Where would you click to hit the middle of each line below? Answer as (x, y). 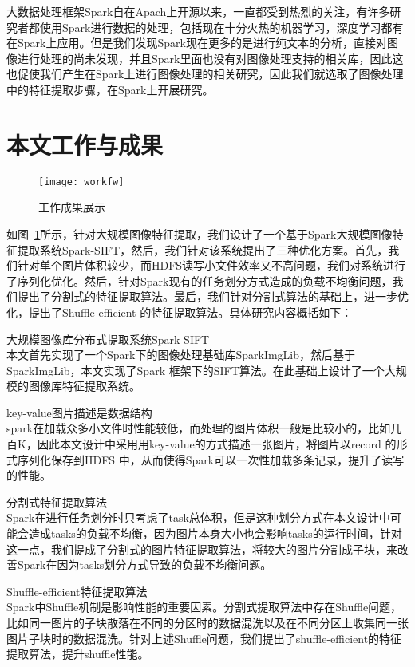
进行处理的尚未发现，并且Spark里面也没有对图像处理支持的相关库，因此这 (210, 58)
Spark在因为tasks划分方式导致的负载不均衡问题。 (144, 564)
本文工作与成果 (85, 144)
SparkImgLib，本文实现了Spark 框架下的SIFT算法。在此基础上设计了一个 (196, 370)
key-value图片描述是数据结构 (79, 412)
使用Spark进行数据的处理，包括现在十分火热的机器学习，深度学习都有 (221, 27)
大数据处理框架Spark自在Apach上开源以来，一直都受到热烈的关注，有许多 (198, 11)
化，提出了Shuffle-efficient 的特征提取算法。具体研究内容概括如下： (180, 312)
